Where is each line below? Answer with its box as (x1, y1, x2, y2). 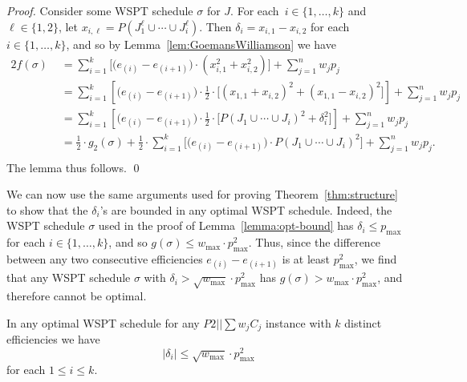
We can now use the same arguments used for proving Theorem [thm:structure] (6, 186, 398, 203)
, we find (354, 251, 397, 267)
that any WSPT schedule (6, 269, 131, 286)
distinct (344, 314, 382, 331)
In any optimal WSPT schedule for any (6, 314, 200, 331)
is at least (282, 251, 331, 267)
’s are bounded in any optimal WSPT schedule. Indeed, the (99, 201, 392, 218)
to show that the (6, 201, 88, 218)
